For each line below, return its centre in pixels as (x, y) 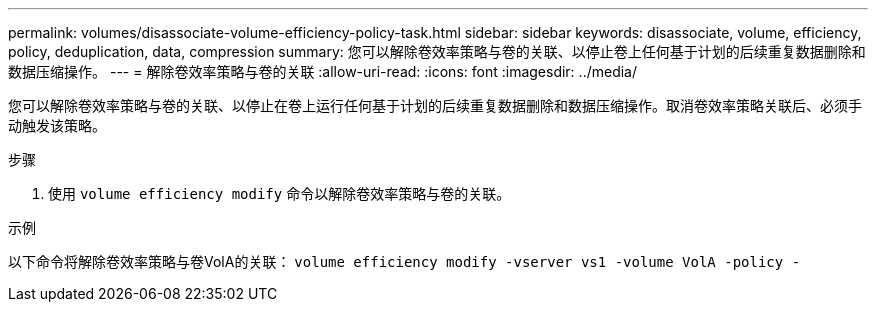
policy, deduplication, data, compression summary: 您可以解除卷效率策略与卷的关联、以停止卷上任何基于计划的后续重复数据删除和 (437, 51)
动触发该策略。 (57, 125)
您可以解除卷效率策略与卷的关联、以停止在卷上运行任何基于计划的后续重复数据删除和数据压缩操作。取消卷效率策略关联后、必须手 (435, 105)
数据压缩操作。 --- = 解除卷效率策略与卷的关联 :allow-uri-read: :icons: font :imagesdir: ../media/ (323, 71)
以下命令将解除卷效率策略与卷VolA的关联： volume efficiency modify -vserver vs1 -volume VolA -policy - (404, 261)
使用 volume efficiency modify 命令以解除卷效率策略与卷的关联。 (279, 193)
